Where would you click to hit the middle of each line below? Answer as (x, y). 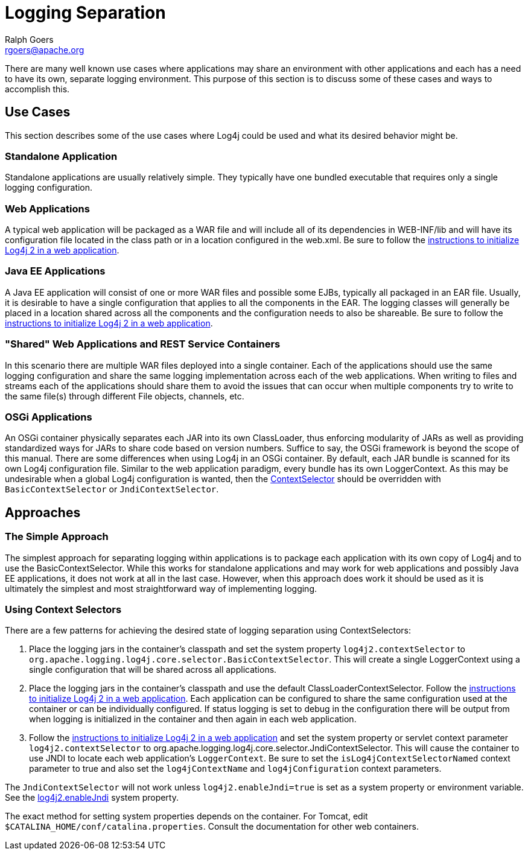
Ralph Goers (29, 39)
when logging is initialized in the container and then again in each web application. (193, 719)
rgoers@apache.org (45, 49)
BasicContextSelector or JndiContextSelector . (112, 489)
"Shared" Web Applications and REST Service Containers (143, 344)
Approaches (43, 512)
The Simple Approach (57, 537)
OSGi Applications (49, 417)
